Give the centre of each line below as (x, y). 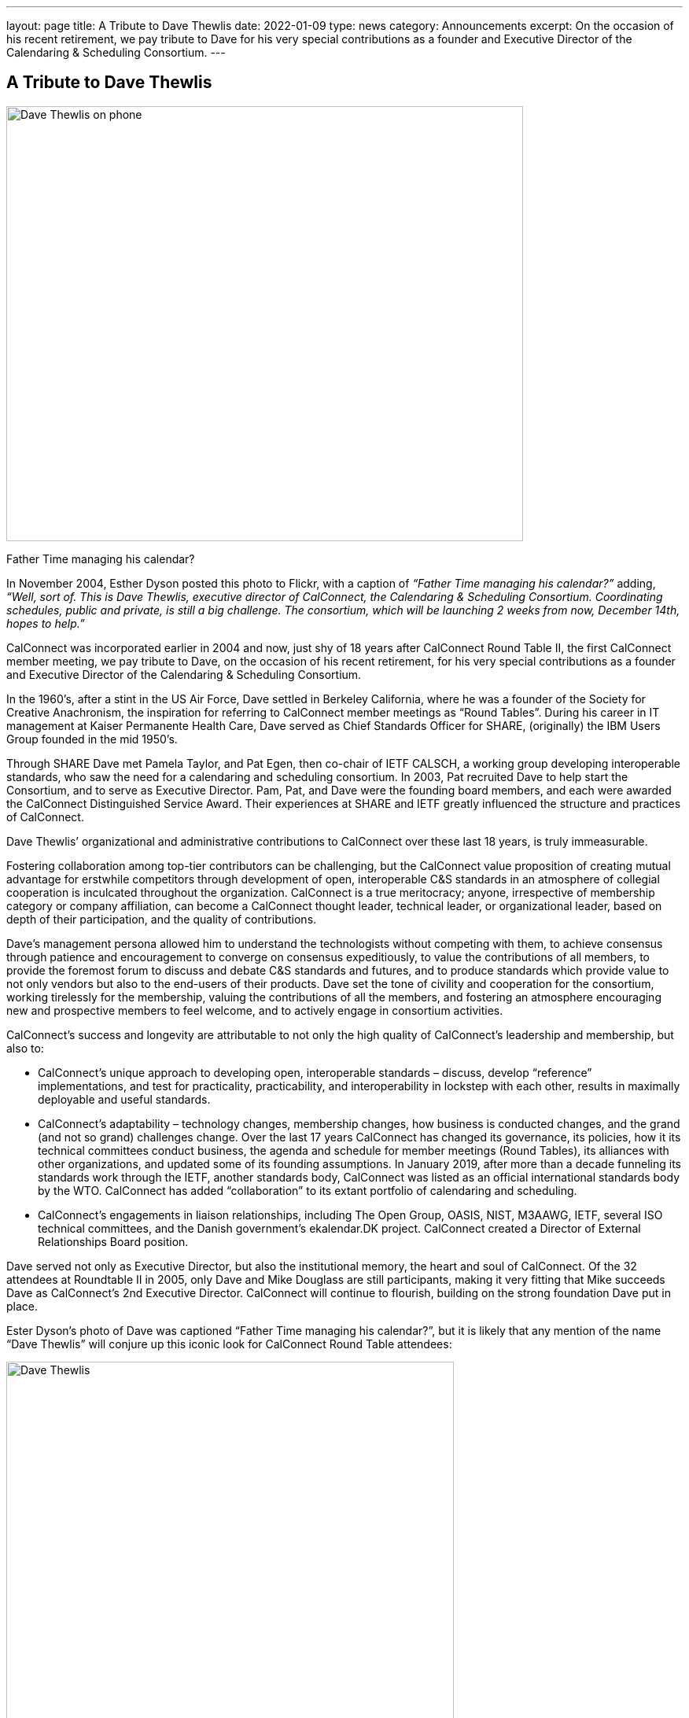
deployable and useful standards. (124, 1099)
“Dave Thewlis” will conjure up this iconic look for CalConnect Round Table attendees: (229, 1344)
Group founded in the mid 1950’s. (92, 739)
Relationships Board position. (113, 1241)
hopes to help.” (46, 623)
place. (22, 1306)
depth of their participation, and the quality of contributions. (162, 919)
